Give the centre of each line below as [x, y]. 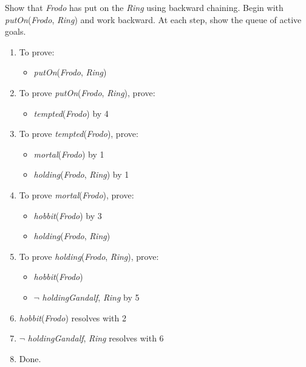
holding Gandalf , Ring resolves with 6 [96, 338]
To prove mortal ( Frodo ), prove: [76, 194]
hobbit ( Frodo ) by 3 [68, 215]
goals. [15, 31]
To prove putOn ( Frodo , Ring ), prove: [87, 92]
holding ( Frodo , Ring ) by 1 [81, 174]
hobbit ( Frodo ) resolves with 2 [73, 317]
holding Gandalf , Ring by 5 [91, 297]
